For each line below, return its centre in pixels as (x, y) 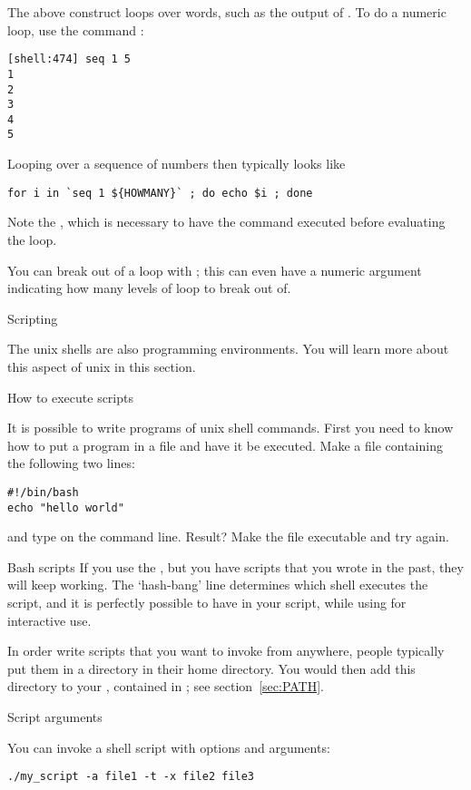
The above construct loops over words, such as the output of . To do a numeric (227, 12)
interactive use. (49, 620)
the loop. (32, 239)
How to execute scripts (70, 397)
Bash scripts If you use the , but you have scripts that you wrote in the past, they (235, 566)
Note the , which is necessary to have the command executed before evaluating (226, 222)
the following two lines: (71, 463)
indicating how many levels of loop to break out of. (149, 288)
